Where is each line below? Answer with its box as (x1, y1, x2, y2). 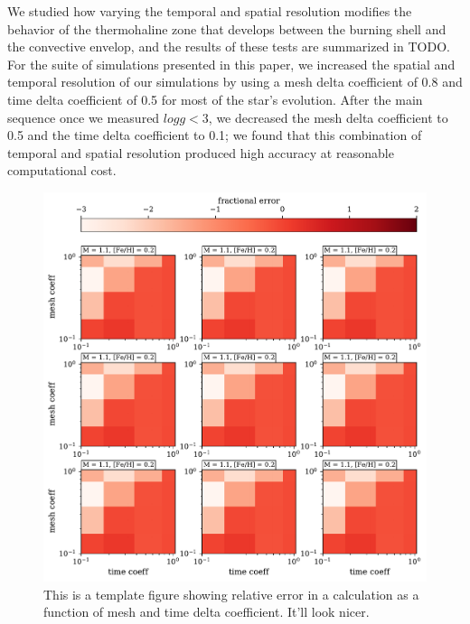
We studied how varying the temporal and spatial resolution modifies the (7, 2, 412, 20)
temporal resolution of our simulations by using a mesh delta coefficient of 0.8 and (7, 72, 463, 91)
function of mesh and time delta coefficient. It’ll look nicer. (43, 602, 370, 621)
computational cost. (7, 161, 117, 180)
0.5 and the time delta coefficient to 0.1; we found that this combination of (7, 126, 422, 144)
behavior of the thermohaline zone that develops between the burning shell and (7, 19, 446, 38)
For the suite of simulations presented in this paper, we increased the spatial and (7, 54, 456, 73)
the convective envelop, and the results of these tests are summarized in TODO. (7, 37, 450, 56)
